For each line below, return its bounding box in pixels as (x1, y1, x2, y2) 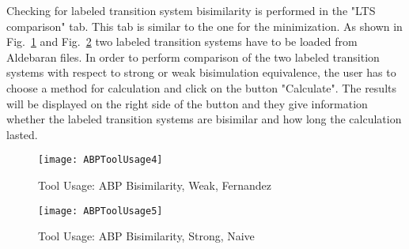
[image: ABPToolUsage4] (38, 154, 163, 166)
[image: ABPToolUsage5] (38, 205, 163, 217)
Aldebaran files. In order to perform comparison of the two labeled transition (6, 48, 380, 65)
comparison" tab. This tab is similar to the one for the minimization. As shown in (6, 17, 403, 34)
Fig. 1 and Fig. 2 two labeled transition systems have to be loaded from (6, 33, 358, 50)
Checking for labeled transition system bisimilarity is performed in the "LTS (6, 2, 376, 18)
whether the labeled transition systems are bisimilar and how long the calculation (6, 111, 402, 127)
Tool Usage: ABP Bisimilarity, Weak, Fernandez (38, 177, 272, 193)
